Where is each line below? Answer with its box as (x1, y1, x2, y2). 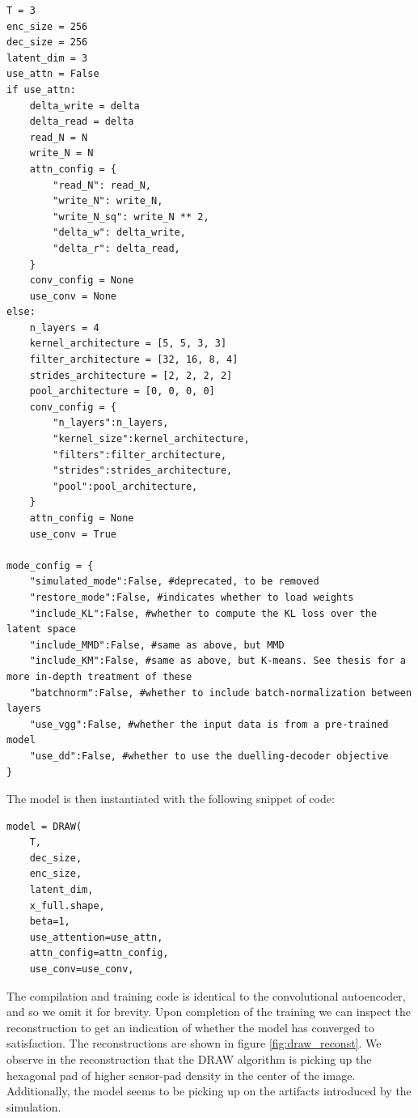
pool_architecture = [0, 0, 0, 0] (29, 385, 215, 397)
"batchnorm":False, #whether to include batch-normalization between (29, 687, 412, 699)
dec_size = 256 (6, 36, 88, 49)
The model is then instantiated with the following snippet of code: (6, 790, 335, 807)
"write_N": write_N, (53, 195, 163, 207)
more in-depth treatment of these (6, 670, 192, 682)
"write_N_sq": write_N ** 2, (53, 210, 209, 223)
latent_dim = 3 (6, 52, 88, 64)
